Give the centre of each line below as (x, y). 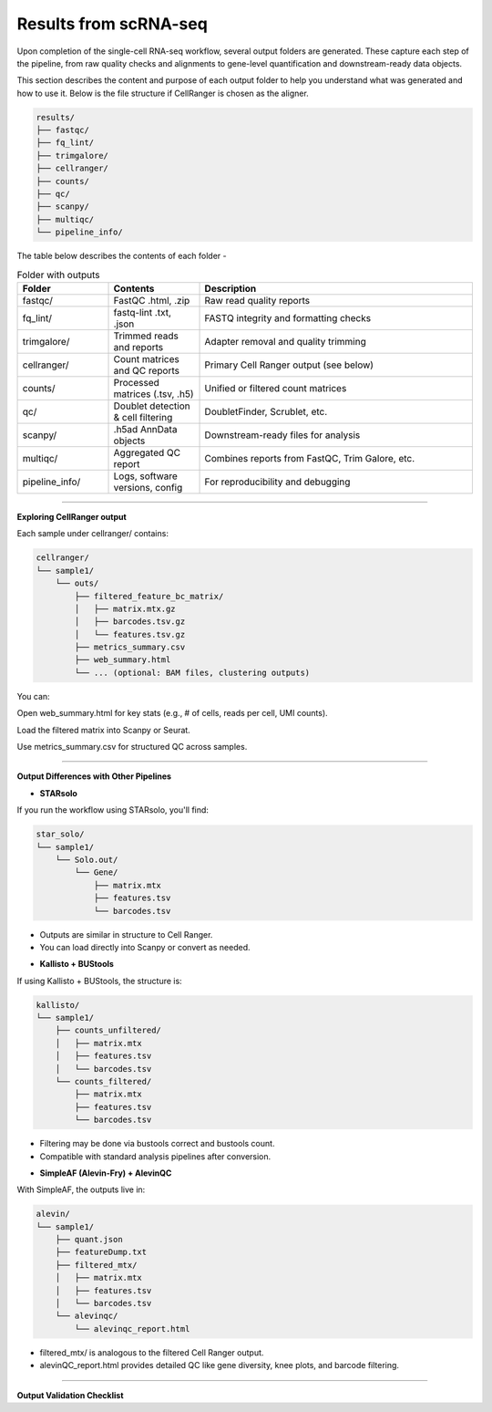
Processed (136, 382)
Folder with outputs (58, 275)
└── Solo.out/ (87, 859)
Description (231, 288)
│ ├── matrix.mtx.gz (125, 608)
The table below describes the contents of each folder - (122, 256)
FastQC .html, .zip (152, 300)
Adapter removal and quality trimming (285, 341)
